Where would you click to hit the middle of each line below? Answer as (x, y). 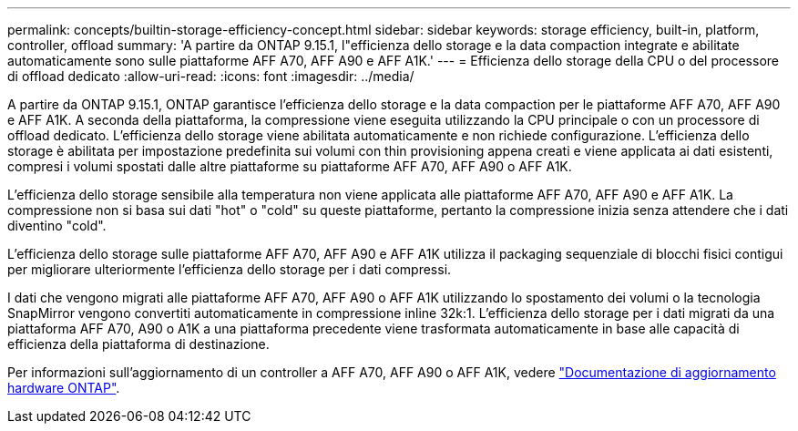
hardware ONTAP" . (64, 388)
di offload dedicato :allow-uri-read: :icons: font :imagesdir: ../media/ (211, 76)
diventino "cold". (57, 226)
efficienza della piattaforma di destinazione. (138, 344)
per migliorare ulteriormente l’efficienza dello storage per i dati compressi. (230, 269)
